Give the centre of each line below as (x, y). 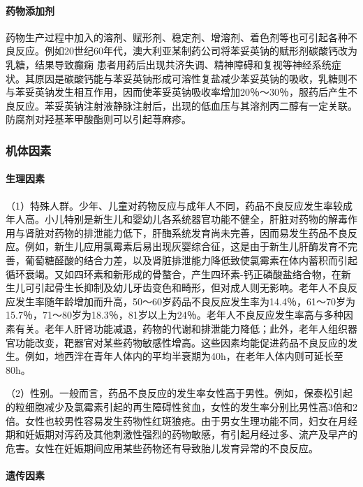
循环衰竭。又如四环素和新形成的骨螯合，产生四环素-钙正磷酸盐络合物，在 (173, 274)
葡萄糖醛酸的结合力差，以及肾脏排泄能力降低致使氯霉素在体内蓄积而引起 (191, 260)
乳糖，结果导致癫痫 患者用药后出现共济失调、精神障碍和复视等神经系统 (169, 64)
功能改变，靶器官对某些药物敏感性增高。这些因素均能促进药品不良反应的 (181, 342)
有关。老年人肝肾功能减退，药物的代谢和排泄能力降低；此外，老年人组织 (181, 328)
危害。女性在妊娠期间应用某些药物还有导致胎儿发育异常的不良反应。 (162, 448)
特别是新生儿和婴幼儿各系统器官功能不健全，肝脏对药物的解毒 (206, 219)
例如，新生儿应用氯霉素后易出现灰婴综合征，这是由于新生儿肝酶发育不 (186, 246)
